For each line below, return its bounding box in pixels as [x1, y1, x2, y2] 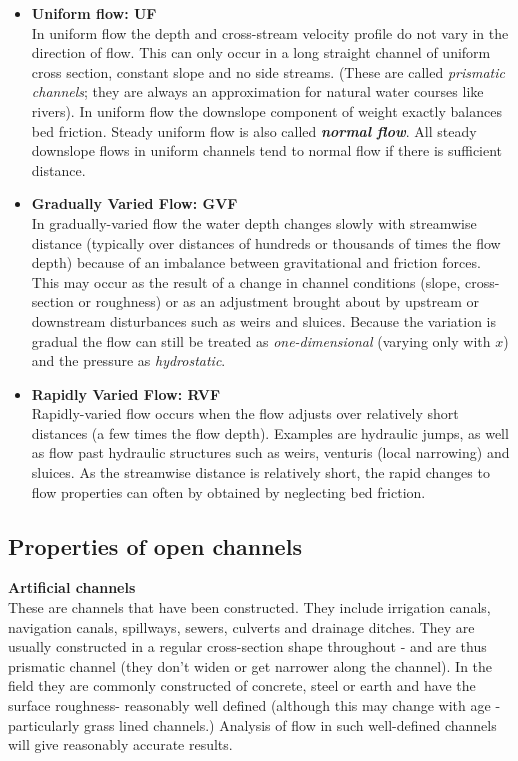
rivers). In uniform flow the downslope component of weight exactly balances [31, 100, 502, 121]
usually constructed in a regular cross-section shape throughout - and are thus [8, 636, 487, 657]
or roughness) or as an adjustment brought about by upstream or [78, 291, 479, 312]
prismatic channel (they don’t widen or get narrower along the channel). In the [8, 655, 493, 676]
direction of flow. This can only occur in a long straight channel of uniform [31, 42, 491, 63]
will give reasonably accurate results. [8, 734, 233, 755]
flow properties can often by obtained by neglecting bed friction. [31, 481, 426, 502]
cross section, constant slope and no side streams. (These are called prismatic [31, 61, 505, 82]
